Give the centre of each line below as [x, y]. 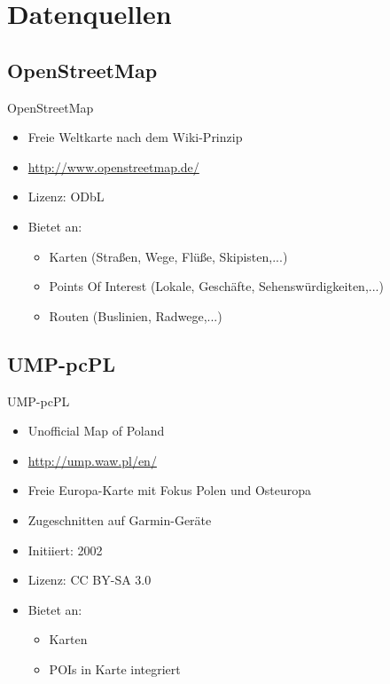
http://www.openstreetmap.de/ [113, 166]
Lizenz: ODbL [66, 197]
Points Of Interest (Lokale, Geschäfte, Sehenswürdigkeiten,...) [216, 286]
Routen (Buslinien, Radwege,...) [136, 315]
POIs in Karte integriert [115, 668]
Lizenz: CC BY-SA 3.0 [90, 580]
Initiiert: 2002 [65, 550]
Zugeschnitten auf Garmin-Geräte [120, 519]
